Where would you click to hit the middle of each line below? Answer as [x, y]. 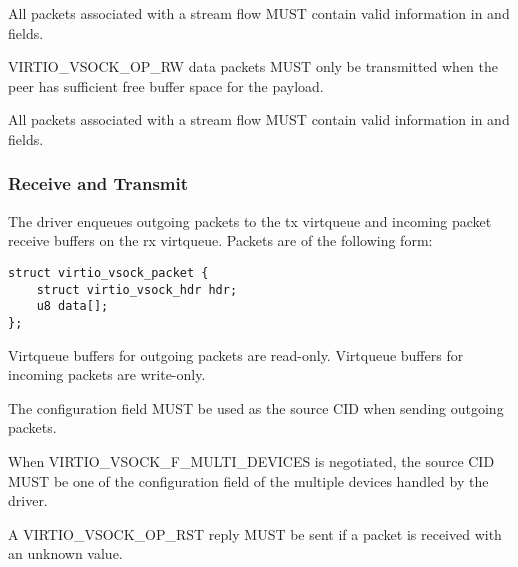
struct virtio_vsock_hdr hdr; [137, 289]
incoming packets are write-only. [107, 374]
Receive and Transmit [98, 183]
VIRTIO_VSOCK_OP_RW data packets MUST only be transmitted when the [253, 66]
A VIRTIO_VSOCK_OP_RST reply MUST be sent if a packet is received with [255, 533]
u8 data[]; [72, 306]
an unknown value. [65, 553]
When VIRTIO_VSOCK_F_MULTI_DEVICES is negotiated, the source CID [251, 460]
